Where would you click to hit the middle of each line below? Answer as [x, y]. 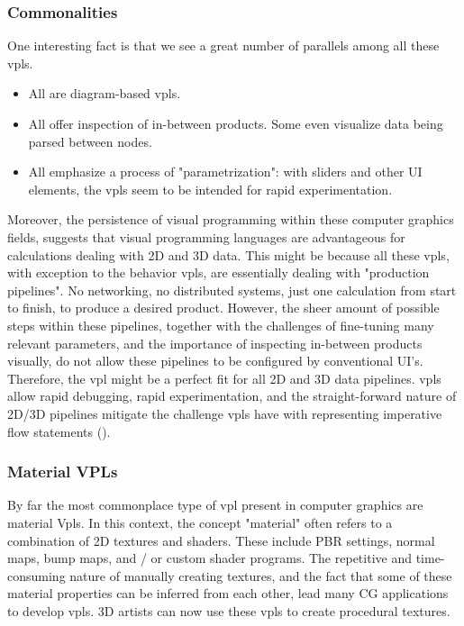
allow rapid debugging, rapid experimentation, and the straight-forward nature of [232, 396]
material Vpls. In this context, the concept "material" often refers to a [200, 522]
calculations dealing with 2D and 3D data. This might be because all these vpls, [228, 254]
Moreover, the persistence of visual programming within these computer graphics [231, 219]
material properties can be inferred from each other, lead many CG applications [228, 593]
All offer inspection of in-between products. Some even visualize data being [236, 123]
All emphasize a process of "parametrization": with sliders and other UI [225, 172]
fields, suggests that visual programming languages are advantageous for [206, 236]
